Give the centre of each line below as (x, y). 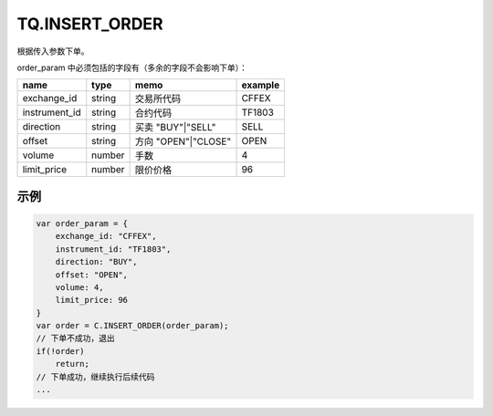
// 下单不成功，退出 (75, 338)
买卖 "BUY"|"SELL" (175, 128)
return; (73, 364)
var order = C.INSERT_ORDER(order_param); (132, 326)
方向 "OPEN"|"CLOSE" (183, 141)
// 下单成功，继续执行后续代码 (95, 377)
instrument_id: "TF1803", (113, 249)
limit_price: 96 (91, 300)
